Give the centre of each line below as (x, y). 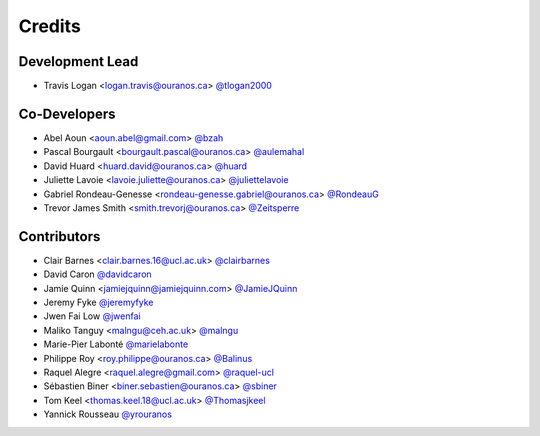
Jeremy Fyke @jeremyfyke (98, 302)
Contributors (59, 236)
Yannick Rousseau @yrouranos (107, 414)
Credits (50, 26)
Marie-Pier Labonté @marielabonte (116, 344)
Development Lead (78, 61)
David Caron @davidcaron (97, 274)
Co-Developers (67, 113)
